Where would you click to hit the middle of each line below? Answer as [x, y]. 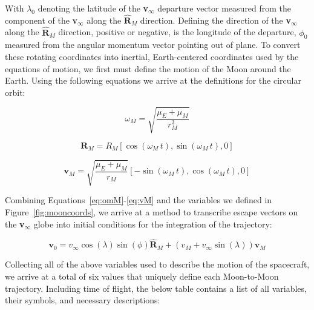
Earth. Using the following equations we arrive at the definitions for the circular [153, 80]
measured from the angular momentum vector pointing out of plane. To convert [153, 45]
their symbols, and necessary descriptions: [83, 300]
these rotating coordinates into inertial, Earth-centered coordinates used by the [152, 57]
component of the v [41, 20]
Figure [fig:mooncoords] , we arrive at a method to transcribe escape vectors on [152, 212]
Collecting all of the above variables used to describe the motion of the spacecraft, [157, 264]
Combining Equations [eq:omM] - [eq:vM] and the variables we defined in [139, 200]
